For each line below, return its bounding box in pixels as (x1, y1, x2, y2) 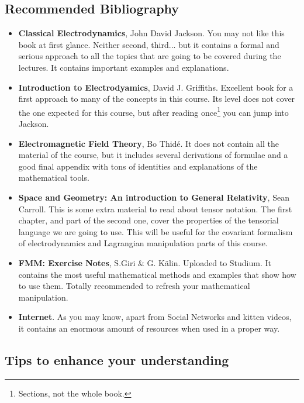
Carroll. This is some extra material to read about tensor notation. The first (18, 202, 292, 215)
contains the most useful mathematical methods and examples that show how (18, 268, 296, 280)
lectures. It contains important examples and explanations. (18, 61, 229, 73)
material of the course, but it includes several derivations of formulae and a (18, 149, 288, 161)
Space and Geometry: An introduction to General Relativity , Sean (18, 191, 289, 203)
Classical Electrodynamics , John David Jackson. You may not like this (18, 27, 285, 39)
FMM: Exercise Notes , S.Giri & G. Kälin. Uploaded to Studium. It (18, 256, 271, 268)
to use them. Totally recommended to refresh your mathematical (18, 280, 250, 292)
